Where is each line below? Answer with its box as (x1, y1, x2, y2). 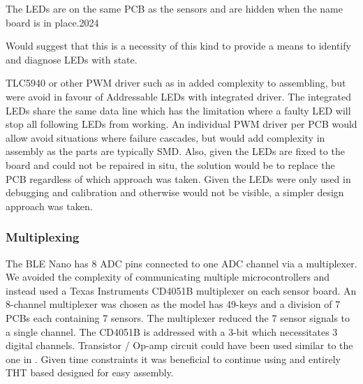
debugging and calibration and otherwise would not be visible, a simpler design (6, 185, 344, 200)
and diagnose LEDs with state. (6, 52, 138, 66)
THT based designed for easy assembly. (6, 365, 174, 380)
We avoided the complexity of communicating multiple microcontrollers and (6, 269, 330, 284)
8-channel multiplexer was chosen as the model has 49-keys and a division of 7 (6, 297, 341, 311)
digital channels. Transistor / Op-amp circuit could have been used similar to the (6, 338, 353, 353)
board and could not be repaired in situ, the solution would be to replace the (6, 157, 335, 172)
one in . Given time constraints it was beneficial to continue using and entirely (6, 351, 341, 366)
